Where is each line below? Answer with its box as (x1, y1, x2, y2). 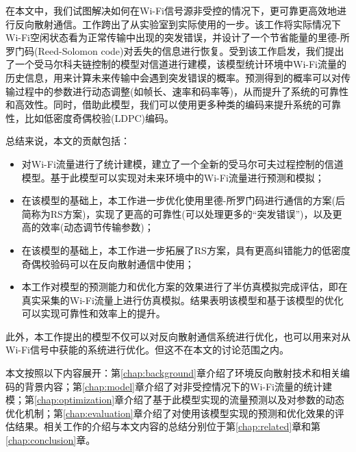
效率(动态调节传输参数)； (40, 220, 154, 234)
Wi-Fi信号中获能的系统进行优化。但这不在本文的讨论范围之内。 (5, 342, 289, 357)
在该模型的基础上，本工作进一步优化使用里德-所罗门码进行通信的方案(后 (21, 193, 345, 208)
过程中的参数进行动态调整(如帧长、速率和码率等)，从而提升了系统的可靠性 (14, 84, 348, 98)
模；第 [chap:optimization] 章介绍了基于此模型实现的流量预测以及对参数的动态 (5, 392, 345, 407)
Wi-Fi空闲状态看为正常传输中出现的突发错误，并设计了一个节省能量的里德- (5, 30, 340, 45)
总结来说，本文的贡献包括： (5, 134, 130, 148)
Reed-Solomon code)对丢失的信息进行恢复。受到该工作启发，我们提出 (38, 43, 344, 58)
